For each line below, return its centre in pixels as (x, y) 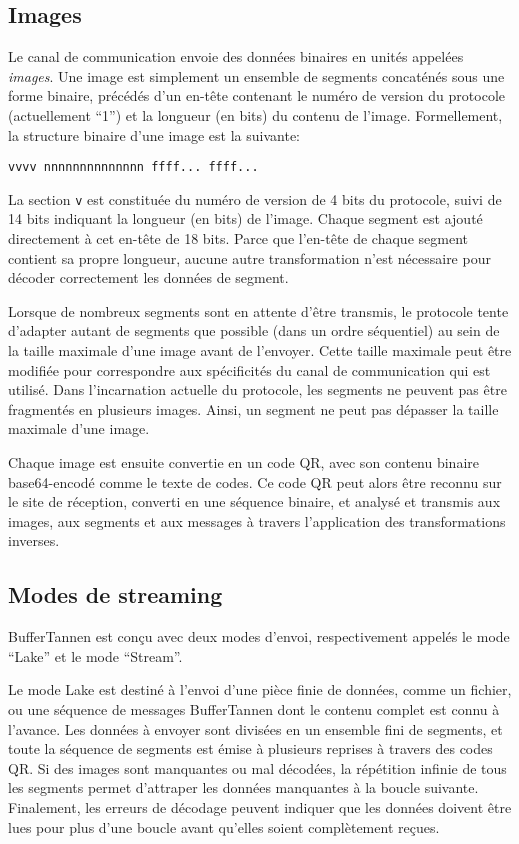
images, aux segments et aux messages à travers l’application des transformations (257, 520)
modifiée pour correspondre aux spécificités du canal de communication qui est (249, 369)
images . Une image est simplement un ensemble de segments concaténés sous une (256, 75)
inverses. (34, 540)
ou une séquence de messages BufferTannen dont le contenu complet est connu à (254, 708)
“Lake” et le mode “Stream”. (95, 655)
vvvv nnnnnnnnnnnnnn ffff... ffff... (133, 167)
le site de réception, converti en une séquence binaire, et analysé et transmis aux (254, 501)
